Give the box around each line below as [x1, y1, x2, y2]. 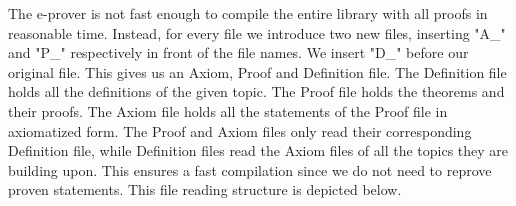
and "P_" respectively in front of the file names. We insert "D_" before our [8, 42, 469, 63]
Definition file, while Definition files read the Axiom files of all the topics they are [8, 140, 509, 161]
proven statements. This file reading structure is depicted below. [8, 179, 402, 200]
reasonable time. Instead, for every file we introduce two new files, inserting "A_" [8, 22, 506, 43]
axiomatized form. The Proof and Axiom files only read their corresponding [8, 120, 472, 141]
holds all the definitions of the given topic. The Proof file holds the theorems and [8, 81, 505, 102]
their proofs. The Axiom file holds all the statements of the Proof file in [8, 100, 448, 121]
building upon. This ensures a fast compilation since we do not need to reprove [8, 159, 492, 180]
